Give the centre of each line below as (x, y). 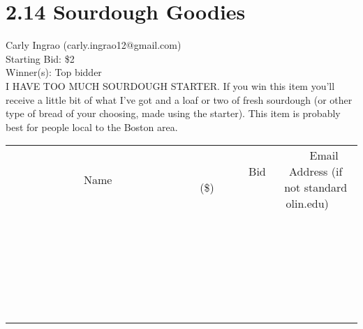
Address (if (316, 171)
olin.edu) (307, 204)
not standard (316, 188)
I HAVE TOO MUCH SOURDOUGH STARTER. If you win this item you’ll (170, 85)
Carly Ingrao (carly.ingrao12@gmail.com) (94, 45)
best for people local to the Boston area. (92, 127)
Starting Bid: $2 (40, 58)
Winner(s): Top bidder (54, 72)
